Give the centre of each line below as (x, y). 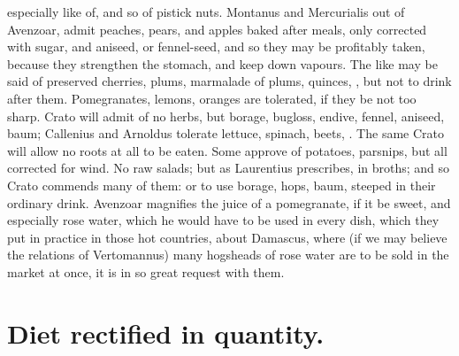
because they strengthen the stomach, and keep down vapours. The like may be (222, 63)
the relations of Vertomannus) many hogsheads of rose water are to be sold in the (228, 255)
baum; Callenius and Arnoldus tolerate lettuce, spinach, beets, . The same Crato (226, 133)
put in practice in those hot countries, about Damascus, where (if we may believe (227, 237)
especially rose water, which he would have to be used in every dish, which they (223, 220)
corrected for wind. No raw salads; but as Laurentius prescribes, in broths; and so (229, 168)
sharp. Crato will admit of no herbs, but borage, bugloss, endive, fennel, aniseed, (226, 116)
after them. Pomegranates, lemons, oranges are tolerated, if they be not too (212, 98)
